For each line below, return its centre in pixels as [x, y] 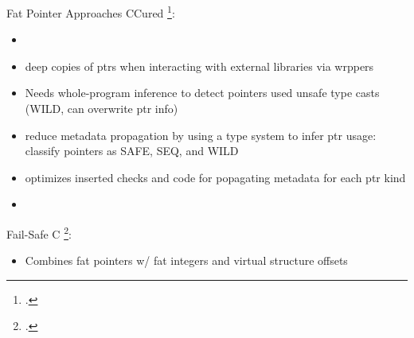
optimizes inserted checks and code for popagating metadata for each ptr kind [215, 177]
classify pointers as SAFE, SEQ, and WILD [132, 151]
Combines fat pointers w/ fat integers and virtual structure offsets [186, 260]
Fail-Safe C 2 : [39, 233]
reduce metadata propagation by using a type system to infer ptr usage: [201, 135]
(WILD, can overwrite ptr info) [102, 109]
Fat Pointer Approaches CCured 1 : [91, 12]
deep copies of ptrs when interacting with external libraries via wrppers [199, 66]
